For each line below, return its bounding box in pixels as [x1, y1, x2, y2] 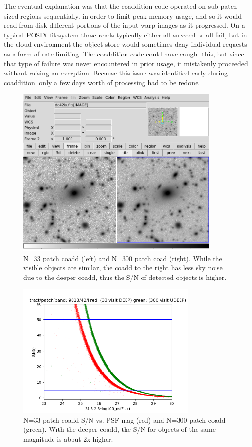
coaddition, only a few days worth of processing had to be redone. [4, 77, 200, 87]
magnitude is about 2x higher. [23, 433, 113, 444]
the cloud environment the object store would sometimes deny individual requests [4, 39, 247, 49]
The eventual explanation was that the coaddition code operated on [4, 1, 206, 11]
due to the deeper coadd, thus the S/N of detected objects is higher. [23, 272, 227, 282]
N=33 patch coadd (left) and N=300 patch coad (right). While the [23, 253, 222, 263]
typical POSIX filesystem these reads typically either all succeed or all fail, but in [4, 29, 247, 39]
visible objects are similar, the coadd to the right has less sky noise [23, 262, 223, 273]
